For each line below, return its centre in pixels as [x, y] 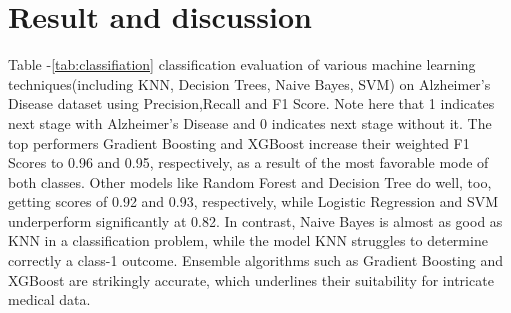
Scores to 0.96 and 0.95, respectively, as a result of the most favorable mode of [248, 162]
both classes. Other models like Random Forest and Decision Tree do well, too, [250, 181]
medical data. [49, 299]
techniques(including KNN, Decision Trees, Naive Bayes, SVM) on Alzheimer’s [249, 83]
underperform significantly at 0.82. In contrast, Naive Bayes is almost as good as [255, 220]
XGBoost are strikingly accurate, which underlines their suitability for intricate [251, 279]
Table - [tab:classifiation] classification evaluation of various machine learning [242, 64]
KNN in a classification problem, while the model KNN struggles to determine [248, 240]
